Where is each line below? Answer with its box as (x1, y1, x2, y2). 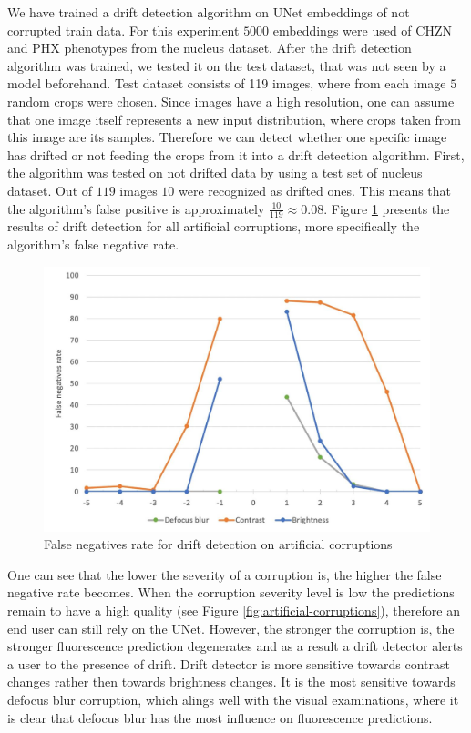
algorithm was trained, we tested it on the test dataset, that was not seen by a (7, 56, 446, 75)
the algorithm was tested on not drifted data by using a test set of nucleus (7, 163, 423, 182)
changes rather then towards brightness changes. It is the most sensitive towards (7, 672, 456, 691)
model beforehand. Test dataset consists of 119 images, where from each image (7, 74, 446, 93)
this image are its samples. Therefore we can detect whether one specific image (7, 127, 447, 147)
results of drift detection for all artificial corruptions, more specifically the (7, 217, 420, 236)
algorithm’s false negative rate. (7, 234, 179, 253)
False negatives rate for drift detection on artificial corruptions (44, 534, 393, 554)
